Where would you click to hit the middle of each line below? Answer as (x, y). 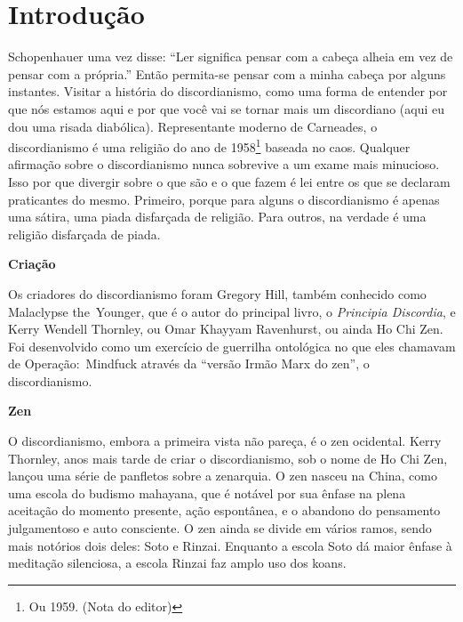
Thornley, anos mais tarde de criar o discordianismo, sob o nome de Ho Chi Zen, (228, 458)
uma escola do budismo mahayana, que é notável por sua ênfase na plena (207, 493)
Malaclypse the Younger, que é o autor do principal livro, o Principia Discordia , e (232, 311)
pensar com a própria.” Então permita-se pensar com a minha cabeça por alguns (227, 73)
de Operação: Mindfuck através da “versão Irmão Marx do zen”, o (189, 364)
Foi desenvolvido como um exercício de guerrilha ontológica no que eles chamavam (232, 346)
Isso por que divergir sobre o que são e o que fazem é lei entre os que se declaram (229, 181)
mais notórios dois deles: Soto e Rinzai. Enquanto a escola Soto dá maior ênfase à (230, 545)
